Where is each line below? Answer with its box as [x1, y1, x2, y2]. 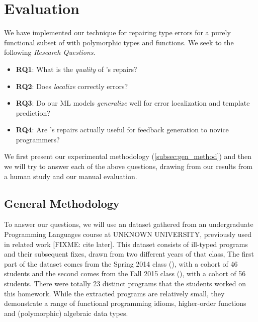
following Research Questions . [4, 47, 96, 57]
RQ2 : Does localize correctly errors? [16, 80, 128, 91]
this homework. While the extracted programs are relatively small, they [4, 288, 225, 298]
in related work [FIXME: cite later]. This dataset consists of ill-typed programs [4, 238, 248, 249]
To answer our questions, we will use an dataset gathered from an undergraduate [4, 219, 253, 229]
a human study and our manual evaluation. [4, 171, 137, 181]
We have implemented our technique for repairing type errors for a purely [4, 27, 231, 38]
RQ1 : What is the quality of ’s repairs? [16, 63, 137, 74]
